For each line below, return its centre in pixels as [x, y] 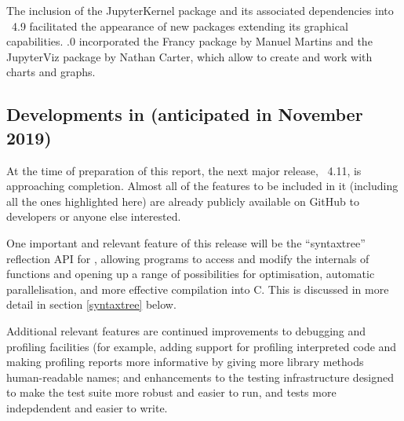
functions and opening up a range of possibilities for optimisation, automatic [191, 274]
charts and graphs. [51, 72]
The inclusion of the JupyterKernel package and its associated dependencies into [200, 10]
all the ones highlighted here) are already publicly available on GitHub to [183, 201]
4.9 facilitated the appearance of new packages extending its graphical [180, 26]
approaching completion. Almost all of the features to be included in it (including [202, 186]
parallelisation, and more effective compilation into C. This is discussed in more [198, 289]
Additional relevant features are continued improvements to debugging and [186, 330]
